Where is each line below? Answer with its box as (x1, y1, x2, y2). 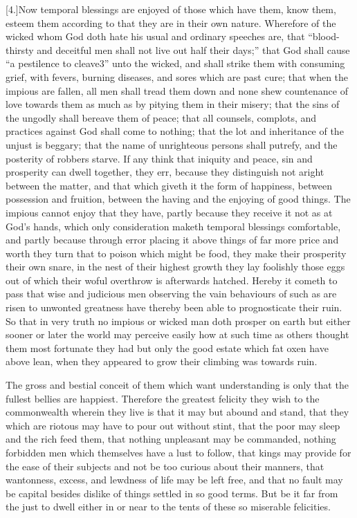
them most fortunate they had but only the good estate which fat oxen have (6, 340, 329, 355)
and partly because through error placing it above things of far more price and (6, 232, 339, 247)
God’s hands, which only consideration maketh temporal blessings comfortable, (6, 219, 341, 233)
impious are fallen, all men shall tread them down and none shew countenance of (6, 83, 348, 98)
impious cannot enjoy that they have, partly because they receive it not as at (6, 205, 333, 219)
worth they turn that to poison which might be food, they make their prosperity (6, 246, 347, 260)
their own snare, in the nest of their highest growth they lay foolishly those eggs (6, 259, 345, 274)
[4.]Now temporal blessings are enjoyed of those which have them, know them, (6, 2, 336, 16)
